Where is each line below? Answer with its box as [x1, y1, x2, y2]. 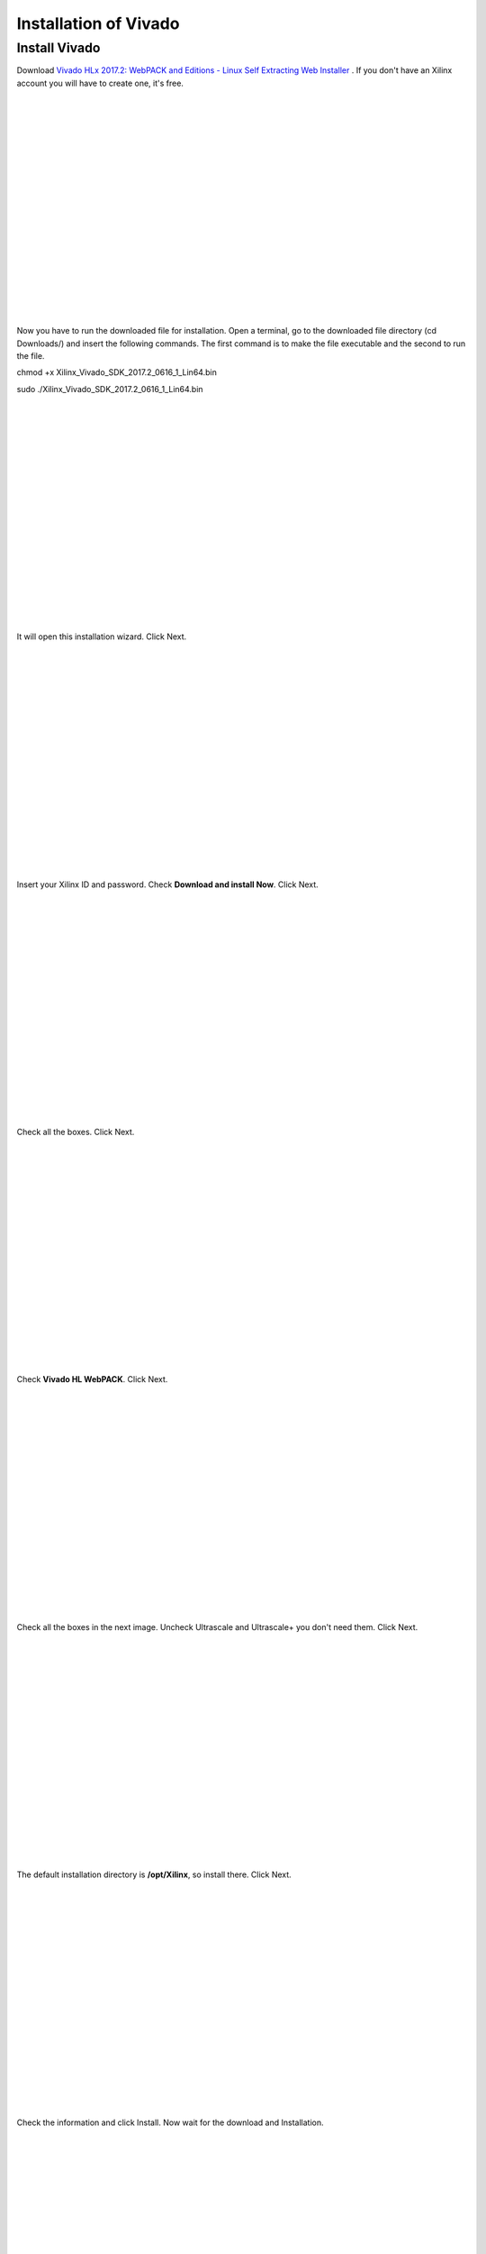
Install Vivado [16, 40, 101, 56]
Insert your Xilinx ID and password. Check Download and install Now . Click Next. [16, 879, 319, 890]
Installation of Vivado [16, 14, 180, 33]
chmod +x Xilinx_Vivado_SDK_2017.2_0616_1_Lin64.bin [16, 367, 218, 378]
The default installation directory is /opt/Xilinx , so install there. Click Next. [16, 1869, 292, 1880]
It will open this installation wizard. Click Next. [16, 631, 187, 642]
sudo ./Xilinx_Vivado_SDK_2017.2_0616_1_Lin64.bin [16, 383, 203, 394]
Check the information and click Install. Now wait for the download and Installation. [16, 2117, 324, 2128]
